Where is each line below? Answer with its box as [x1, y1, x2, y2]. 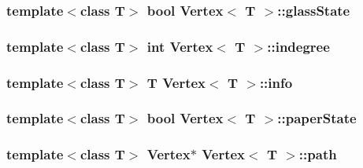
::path [298, 144, 337, 164]
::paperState [277, 108, 357, 128]
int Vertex [146, 36, 213, 56]
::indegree [267, 36, 330, 56]
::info [259, 72, 293, 92]
